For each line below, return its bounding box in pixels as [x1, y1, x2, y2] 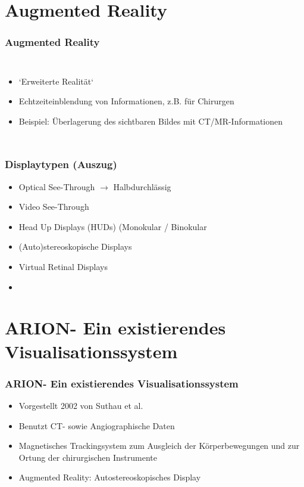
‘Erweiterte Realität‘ [18, 75, 94, 87]
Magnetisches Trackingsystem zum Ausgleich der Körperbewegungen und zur [18, 439, 300, 452]
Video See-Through [18, 200, 89, 213]
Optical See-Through [18, 180, 95, 193]
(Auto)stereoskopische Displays [18, 240, 132, 253]
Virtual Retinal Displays [18, 260, 108, 272]
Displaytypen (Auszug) [5, 157, 117, 172]
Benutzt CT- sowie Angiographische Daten [18, 419, 175, 432]
